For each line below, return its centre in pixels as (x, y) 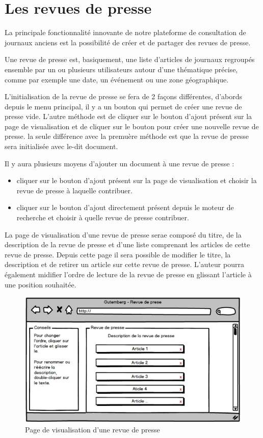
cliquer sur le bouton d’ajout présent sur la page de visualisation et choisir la (137, 180)
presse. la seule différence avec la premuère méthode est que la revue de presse (127, 136)
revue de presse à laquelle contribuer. (74, 190)
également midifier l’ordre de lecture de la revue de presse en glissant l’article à (128, 274)
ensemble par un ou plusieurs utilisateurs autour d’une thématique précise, (121, 69)
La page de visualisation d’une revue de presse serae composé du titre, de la (123, 234)
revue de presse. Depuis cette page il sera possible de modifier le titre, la (118, 254)
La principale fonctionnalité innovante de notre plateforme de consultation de (125, 32)
